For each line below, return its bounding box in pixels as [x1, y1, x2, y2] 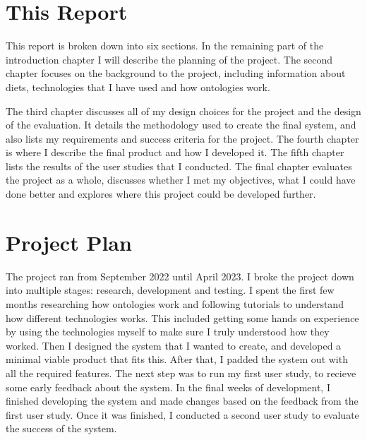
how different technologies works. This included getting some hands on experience [6, 310, 359, 325]
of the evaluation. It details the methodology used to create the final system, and [6, 117, 356, 132]
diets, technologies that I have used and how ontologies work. [6, 79, 270, 94]
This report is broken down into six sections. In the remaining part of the [6, 38, 324, 53]
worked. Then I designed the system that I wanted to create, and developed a [6, 338, 342, 352]
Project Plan [6, 227, 132, 256]
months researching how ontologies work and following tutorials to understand [6, 296, 344, 311]
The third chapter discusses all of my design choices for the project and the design [6, 103, 361, 118]
